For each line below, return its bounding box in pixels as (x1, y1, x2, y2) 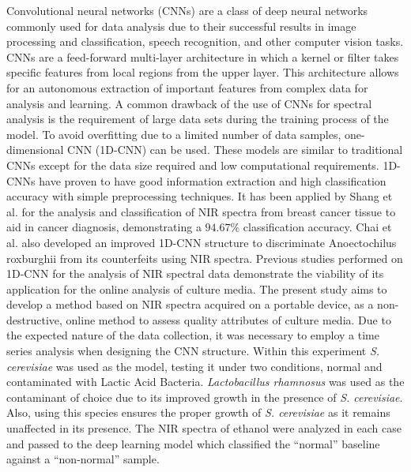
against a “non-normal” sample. (6, 451, 160, 467)
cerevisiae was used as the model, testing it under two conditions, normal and (6, 358, 383, 374)
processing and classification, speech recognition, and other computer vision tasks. (6, 33, 404, 50)
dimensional (6, 141, 64, 158)
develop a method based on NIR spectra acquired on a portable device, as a (6, 296, 374, 313)
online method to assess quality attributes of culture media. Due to (66, 311, 391, 328)
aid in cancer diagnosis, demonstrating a (6, 219, 202, 235)
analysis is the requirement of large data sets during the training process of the (6, 111, 389, 127)
